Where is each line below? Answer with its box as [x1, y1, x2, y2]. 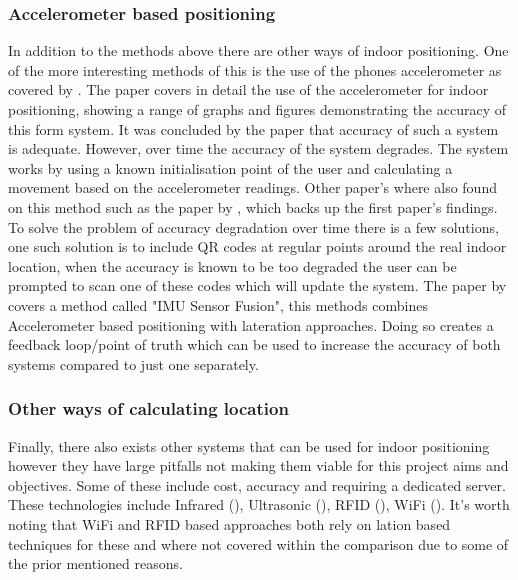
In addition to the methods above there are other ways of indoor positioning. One [8, 40, 509, 61]
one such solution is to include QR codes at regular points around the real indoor [8, 236, 507, 257]
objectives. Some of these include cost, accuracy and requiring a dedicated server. [8, 474, 506, 495]
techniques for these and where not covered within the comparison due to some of [8, 533, 509, 554]
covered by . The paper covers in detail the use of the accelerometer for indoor [8, 79, 489, 100]
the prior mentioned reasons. [8, 553, 183, 574]
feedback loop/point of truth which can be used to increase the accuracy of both [8, 334, 501, 355]
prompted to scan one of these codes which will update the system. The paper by [8, 275, 507, 296]
